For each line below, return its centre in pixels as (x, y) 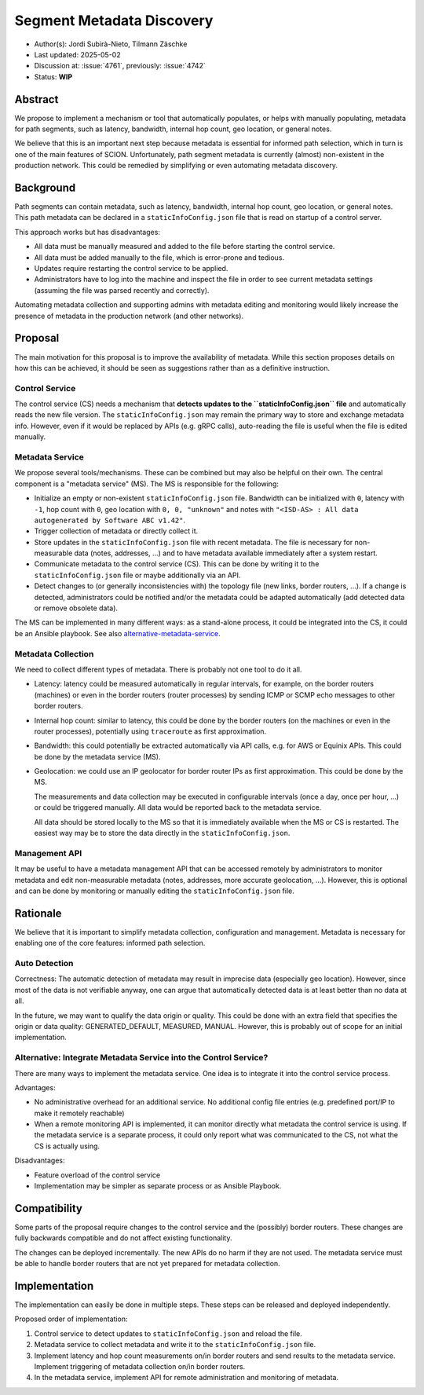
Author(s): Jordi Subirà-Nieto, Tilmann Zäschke (111, 44)
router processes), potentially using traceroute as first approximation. (150, 731)
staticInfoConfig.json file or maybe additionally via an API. (137, 575)
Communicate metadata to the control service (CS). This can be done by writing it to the (177, 564)
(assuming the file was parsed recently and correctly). (122, 290)
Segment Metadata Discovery (114, 20)
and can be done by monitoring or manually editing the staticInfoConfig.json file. (154, 891)
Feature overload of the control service (97, 1175)
